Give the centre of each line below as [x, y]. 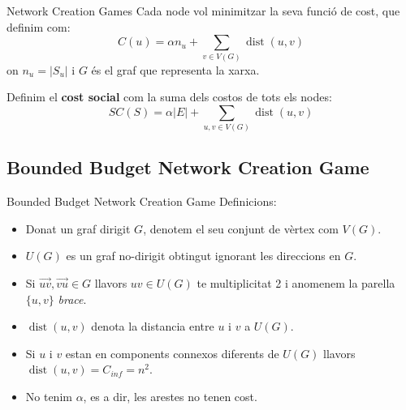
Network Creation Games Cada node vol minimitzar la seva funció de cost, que [203, 11]
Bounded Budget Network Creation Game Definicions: [142, 201]
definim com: [39, 26]
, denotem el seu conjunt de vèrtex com [241, 228]
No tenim [49, 396]
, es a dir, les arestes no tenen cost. [170, 396]
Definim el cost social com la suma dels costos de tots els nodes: [169, 97]
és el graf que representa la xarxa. [175, 69]
